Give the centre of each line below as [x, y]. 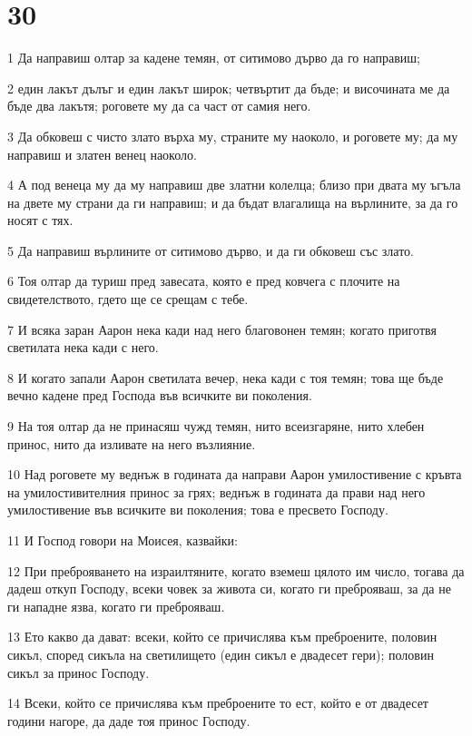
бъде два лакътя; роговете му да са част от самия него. [159, 106]
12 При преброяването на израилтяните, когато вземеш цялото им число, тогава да [236, 570]
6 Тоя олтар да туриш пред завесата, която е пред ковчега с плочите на [204, 281]
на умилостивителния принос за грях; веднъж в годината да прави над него [216, 491]
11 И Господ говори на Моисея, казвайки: [123, 540]
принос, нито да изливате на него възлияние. [132, 443]
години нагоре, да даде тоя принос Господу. [129, 720]
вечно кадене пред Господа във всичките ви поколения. [160, 395]
